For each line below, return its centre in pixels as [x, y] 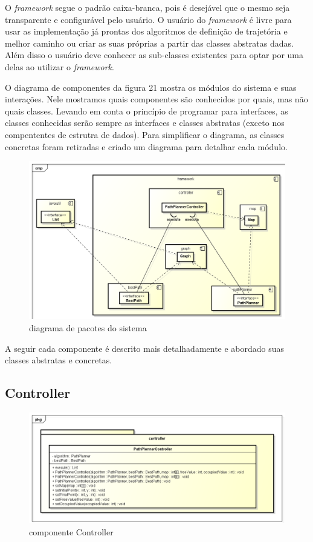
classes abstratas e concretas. [59, 360]
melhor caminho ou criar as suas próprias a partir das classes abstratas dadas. [149, 43]
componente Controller [71, 531]
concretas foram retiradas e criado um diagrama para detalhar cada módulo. [146, 146]
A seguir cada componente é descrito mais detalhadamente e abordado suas [145, 348]
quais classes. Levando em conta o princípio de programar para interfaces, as [147, 111]
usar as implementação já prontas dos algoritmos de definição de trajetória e [146, 31]
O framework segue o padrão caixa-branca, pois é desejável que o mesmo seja [147, 7]
